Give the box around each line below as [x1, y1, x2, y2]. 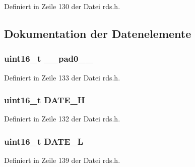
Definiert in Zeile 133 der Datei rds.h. [4, 72, 120, 82]
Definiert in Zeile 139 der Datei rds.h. [4, 155, 120, 165]
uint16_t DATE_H [4, 94, 85, 106]
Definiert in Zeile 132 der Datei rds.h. [4, 113, 120, 124]
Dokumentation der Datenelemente [4, 25, 191, 41]
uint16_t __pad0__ [4, 52, 93, 65]
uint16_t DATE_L [4, 135, 84, 147]
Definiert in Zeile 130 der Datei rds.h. [4, 1, 120, 11]
